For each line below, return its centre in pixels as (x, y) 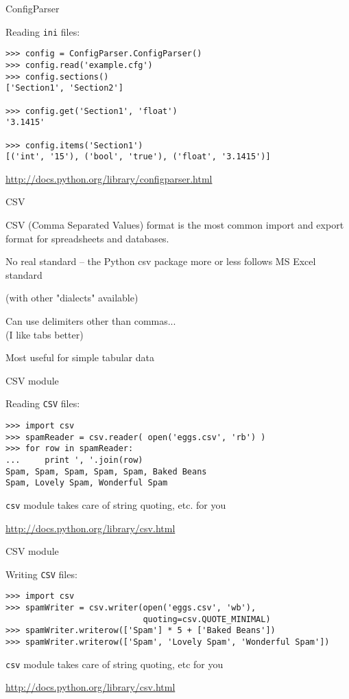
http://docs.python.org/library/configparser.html (109, 178)
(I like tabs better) (45, 334)
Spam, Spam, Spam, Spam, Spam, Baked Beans (106, 471)
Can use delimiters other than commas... (91, 320)
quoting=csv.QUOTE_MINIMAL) (207, 619)
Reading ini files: (43, 31)
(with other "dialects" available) (72, 298)
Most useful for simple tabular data (80, 357)
